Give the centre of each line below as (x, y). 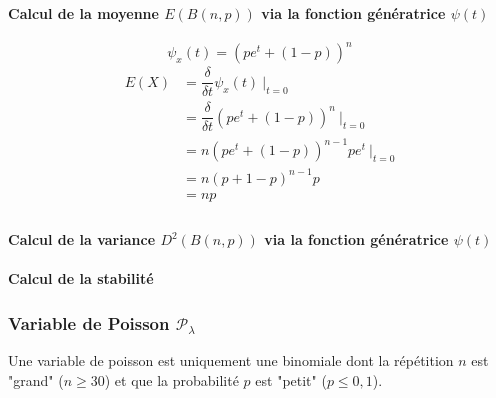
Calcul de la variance (82, 239)
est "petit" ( (291, 379)
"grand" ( (36, 379)
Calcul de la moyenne (83, 12)
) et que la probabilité (171, 379)
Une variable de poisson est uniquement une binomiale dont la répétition (231, 360)
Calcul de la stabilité (81, 278)
